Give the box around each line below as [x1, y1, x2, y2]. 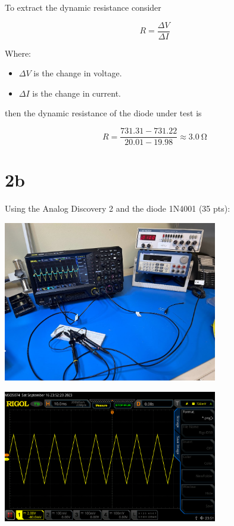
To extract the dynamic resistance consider [5, 1, 161, 13]
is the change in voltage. [33, 67, 122, 79]
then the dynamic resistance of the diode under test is [5, 107, 202, 119]
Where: [5, 47, 31, 59]
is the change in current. [32, 86, 121, 99]
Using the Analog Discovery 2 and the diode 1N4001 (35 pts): [5, 202, 230, 215]
